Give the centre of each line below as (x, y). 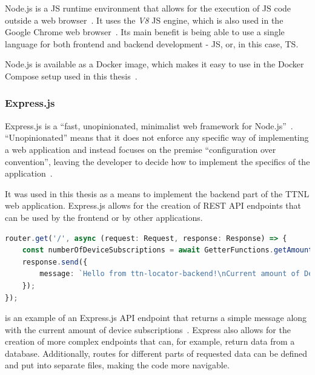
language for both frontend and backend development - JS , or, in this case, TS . (152, 43)
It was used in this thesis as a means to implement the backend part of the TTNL (157, 193)
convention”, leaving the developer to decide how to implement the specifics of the (157, 161)
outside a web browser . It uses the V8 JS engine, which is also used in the (144, 20)
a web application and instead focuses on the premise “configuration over (141, 149)
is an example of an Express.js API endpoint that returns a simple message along (156, 318)
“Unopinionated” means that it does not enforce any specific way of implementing (157, 137)
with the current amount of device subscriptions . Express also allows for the (148, 329)
